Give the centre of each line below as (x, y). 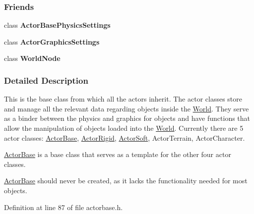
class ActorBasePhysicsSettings (57, 25)
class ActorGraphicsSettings (52, 41)
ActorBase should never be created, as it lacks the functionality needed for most (126, 181)
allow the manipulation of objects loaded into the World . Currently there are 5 (124, 128)
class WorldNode (32, 58)
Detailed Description (46, 80)
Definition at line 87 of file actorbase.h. (63, 207)
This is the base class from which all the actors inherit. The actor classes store (123, 99)
